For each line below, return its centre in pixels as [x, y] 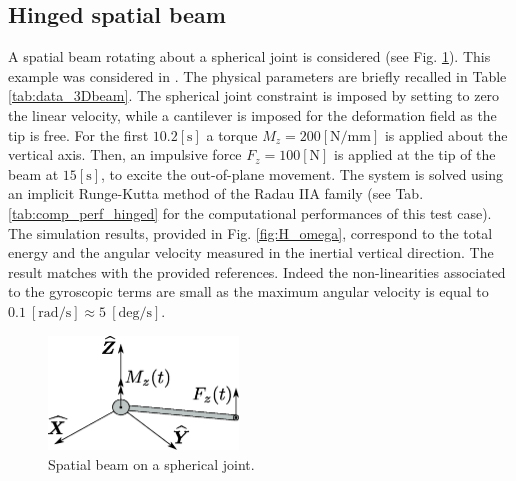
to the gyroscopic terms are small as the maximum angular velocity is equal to [248, 291]
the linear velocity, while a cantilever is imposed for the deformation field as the [252, 114]
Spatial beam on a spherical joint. [151, 463]
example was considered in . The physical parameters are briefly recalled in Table [257, 75]
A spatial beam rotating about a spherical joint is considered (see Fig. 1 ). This [249, 56]
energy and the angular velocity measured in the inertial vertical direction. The [251, 252]
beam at [33, 173]
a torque [232, 134]
